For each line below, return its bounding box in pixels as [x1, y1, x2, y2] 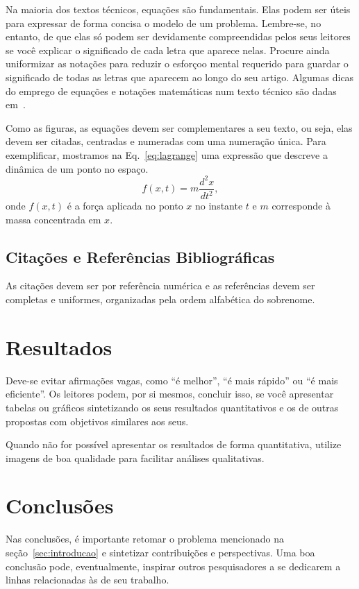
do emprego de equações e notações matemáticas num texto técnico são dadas [6, 83, 337, 98]
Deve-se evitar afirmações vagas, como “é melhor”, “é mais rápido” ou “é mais [6, 373, 338, 387]
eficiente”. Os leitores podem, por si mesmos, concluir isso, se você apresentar [6, 386, 334, 401]
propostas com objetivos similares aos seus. [6, 413, 189, 428]
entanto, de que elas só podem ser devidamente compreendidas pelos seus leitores [6, 29, 351, 44]
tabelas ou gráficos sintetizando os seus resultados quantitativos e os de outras [6, 400, 339, 414]
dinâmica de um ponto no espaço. [6, 161, 149, 176]
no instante [195, 198, 243, 213]
